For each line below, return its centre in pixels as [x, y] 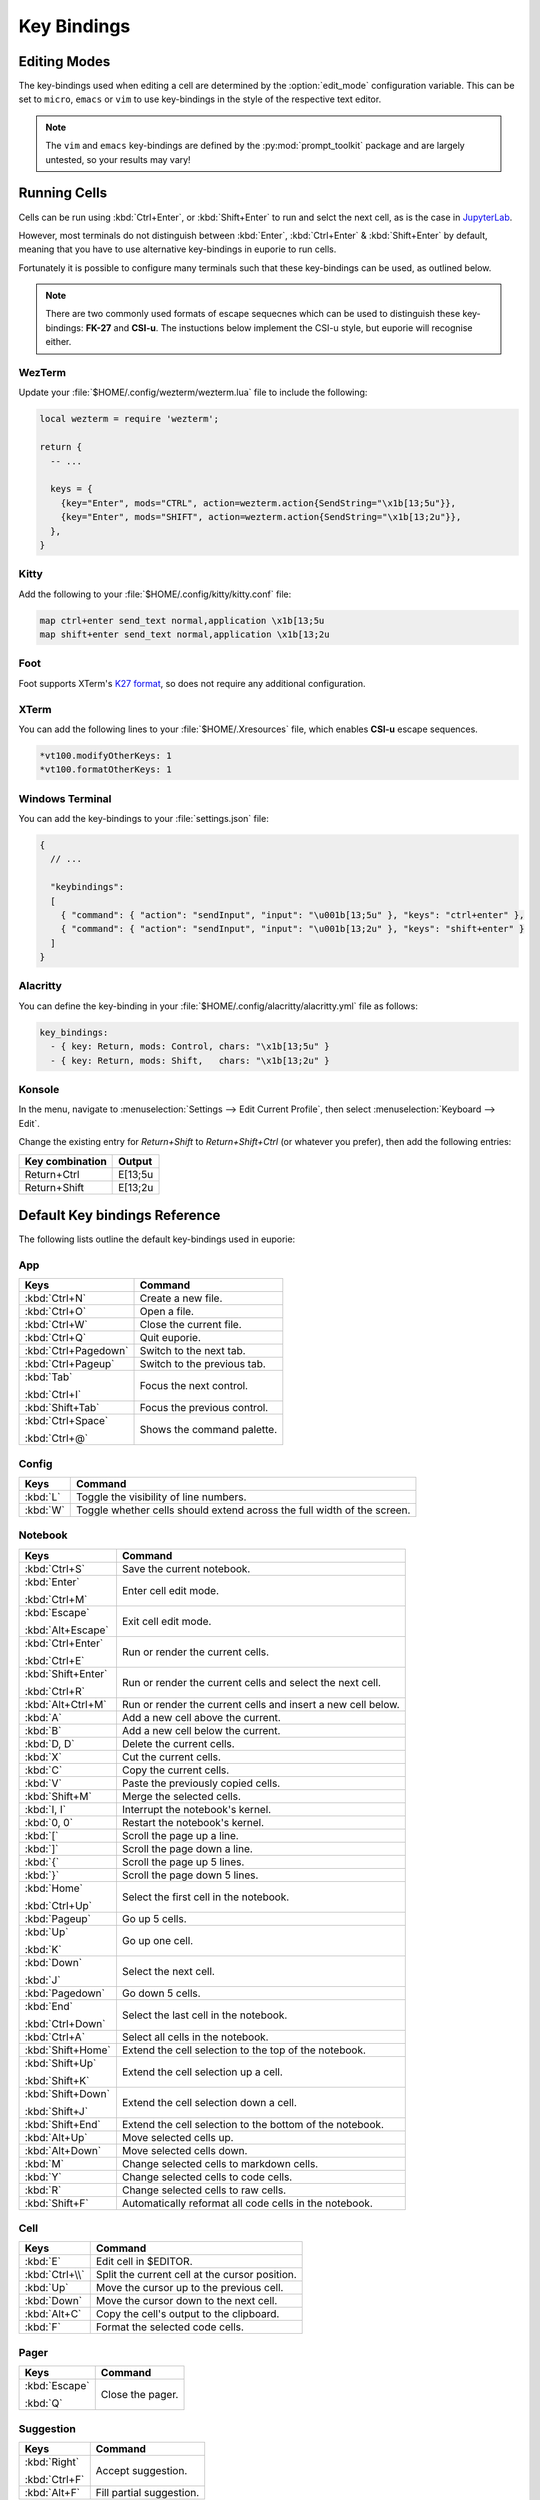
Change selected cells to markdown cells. [220, 2163]
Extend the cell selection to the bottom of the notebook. [253, 2124]
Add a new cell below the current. [201, 1730]
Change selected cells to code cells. [207, 2177]
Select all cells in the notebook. [195, 2037]
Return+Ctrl [52, 1174]
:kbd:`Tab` [48, 1377]
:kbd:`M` [44, 2163]
